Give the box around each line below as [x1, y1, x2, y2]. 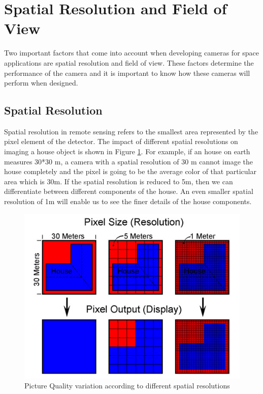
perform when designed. [4, 77, 78, 88]
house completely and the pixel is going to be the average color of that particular [4, 166, 256, 177]
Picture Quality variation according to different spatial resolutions [24, 380, 230, 391]
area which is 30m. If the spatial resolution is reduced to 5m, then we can [4, 176, 233, 186]
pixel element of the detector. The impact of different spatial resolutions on [4, 136, 238, 147]
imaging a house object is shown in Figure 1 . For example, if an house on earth [4, 146, 250, 157]
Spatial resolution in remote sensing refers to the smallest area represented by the [4, 126, 258, 136]
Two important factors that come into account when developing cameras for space [4, 47, 259, 58]
